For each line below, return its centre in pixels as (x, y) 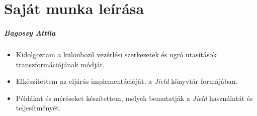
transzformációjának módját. (60, 64)
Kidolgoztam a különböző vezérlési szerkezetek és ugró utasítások (116, 54)
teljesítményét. (38, 108)
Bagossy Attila (30, 32)
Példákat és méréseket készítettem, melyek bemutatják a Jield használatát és (134, 98)
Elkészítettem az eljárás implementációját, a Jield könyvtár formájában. (127, 81)
